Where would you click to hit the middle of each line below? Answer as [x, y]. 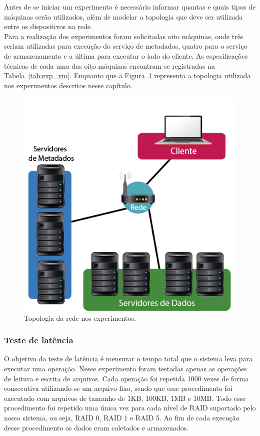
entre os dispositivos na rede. [48, 26]
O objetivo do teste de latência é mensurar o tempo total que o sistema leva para [128, 359]
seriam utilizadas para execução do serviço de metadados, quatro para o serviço [126, 46]
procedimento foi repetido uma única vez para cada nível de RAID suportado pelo [130, 408]
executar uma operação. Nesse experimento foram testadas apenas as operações [125, 369]
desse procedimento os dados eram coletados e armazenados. [96, 427]
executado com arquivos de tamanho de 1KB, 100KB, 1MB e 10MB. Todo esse [125, 398]
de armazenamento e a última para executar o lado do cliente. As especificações [126, 55]
